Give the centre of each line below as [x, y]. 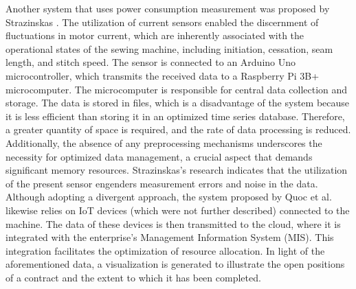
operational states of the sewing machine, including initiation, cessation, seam [169, 48]
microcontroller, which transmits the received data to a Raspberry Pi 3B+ [163, 75]
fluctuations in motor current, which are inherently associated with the [155, 35]
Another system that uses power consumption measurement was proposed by [168, 8]
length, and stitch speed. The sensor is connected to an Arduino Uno [151, 62]
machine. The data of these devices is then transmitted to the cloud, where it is [173, 223]
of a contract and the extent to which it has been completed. [133, 277]
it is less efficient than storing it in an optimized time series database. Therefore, [175, 116]
